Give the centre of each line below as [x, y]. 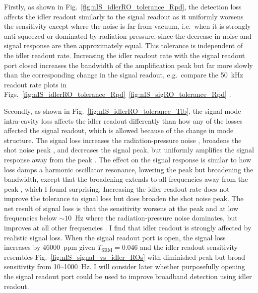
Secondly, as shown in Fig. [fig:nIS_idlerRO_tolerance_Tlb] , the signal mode [123, 110]
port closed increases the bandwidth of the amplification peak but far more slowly [129, 65]
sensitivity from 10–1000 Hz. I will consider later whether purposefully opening [125, 266]
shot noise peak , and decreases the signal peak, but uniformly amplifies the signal [129, 150]
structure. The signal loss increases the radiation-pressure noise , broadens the [123, 140]
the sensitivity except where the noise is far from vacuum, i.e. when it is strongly [128, 26]
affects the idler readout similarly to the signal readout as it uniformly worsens [124, 16]
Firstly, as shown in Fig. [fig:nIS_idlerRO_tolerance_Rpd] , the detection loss [123, 6]
